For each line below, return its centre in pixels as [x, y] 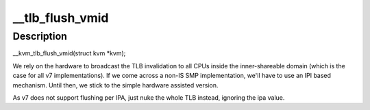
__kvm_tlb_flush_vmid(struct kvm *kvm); [69, 53]
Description [40, 36]
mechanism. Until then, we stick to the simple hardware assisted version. [115, 85]
